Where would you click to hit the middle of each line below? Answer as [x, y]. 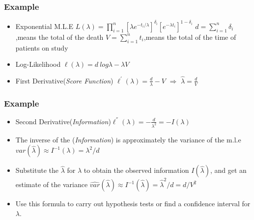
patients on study [42, 47]
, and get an [228, 170]
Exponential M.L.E [44, 26]
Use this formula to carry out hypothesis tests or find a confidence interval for [133, 204]
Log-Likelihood [38, 64]
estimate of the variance [52, 184]
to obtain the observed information [136, 170]
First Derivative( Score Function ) [64, 80]
